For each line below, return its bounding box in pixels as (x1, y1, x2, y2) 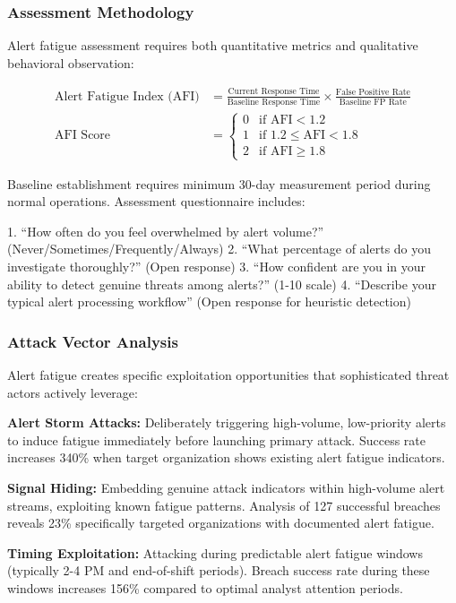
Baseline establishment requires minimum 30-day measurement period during (7, 174, 431, 193)
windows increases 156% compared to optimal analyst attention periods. (7, 579, 403, 597)
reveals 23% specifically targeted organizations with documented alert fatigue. (7, 513, 434, 532)
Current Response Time (228, 87, 320, 97)
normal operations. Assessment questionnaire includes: (7, 192, 305, 211)
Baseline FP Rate (339, 98, 407, 108)
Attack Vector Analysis (7, 330, 178, 352)
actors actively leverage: (7, 383, 138, 401)
